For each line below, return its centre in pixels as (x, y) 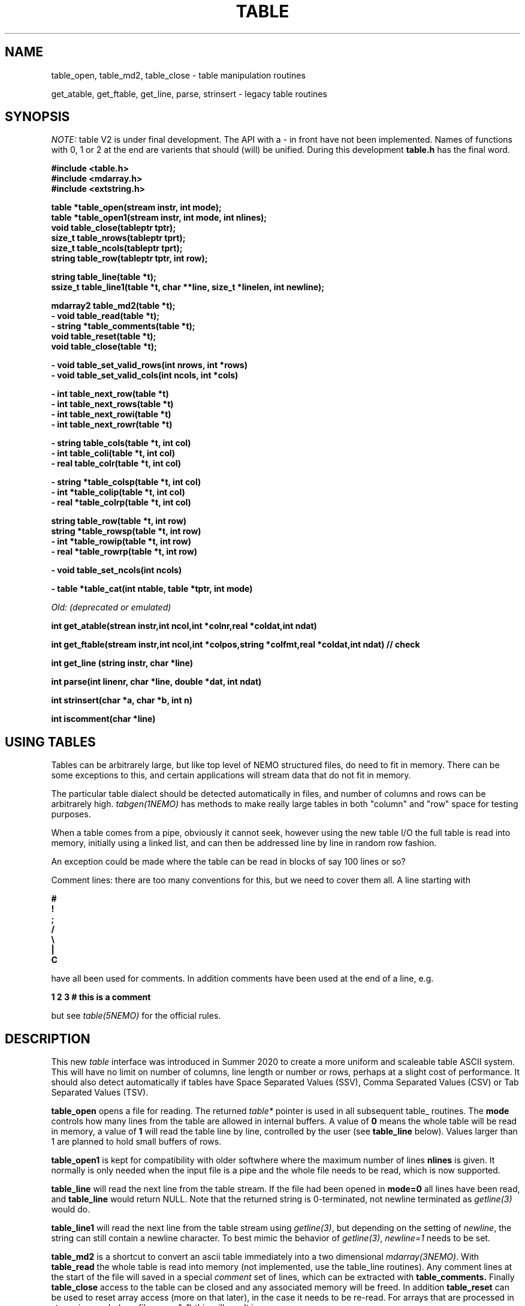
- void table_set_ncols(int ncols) (117, 570)
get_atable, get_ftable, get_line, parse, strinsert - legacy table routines (189, 94)
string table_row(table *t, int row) (119, 521)
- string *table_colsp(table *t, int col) (126, 482)
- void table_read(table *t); (105, 316)
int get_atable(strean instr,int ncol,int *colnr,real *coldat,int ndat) (184, 626)
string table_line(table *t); (104, 277)
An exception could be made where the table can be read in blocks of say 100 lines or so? (228, 862)
